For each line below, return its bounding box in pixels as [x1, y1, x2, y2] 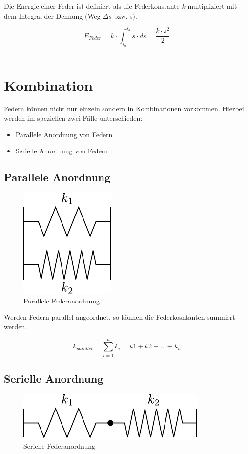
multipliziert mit [187, 1, 237, 11]
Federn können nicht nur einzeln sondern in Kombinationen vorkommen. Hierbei [4, 103, 244, 113]
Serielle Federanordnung [23, 440, 95, 451]
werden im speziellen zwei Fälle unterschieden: [4, 113, 143, 123]
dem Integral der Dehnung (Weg [4, 10, 101, 21]
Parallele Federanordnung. [23, 295, 102, 305]
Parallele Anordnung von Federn [15, 129, 113, 139]
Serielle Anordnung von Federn [15, 146, 108, 156]
